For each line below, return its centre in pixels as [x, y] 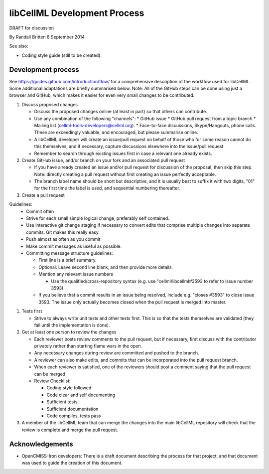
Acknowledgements [41, 444]
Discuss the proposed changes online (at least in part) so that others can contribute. [121, 112]
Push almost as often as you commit [63, 239]
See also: [19, 46]
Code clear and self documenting [81, 395]
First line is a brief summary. [67, 260]
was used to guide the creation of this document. [72, 463]
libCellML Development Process [77, 13]
